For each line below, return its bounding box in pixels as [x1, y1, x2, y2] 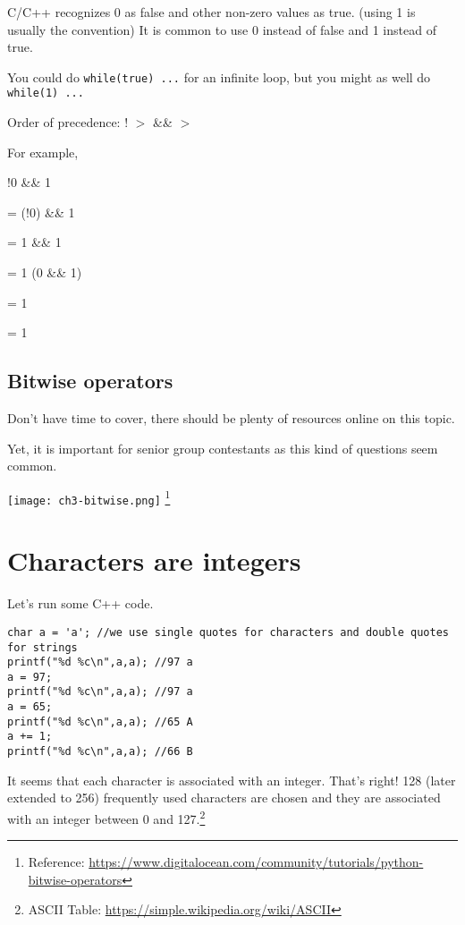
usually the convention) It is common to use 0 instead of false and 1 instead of [7, 20, 436, 38]
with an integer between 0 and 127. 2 [7, 806, 206, 827]
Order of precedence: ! [7, 113, 129, 132]
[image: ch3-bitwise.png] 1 [7, 487, 171, 507]
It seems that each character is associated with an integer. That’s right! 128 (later [7, 770, 456, 789]
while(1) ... [7, 87, 84, 100]
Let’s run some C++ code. [7, 594, 154, 613]
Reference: [28, 853, 85, 871]
